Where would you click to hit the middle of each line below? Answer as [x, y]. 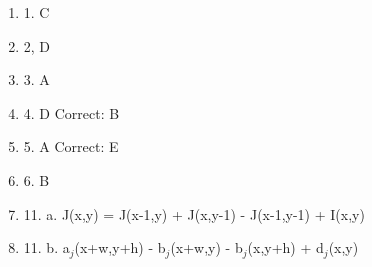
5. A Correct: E [71, 146]
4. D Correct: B [71, 112]
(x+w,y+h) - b [120, 247]
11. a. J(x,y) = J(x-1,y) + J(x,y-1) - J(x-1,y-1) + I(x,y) [194, 213]
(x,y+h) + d [285, 247]
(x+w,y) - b [206, 247]
